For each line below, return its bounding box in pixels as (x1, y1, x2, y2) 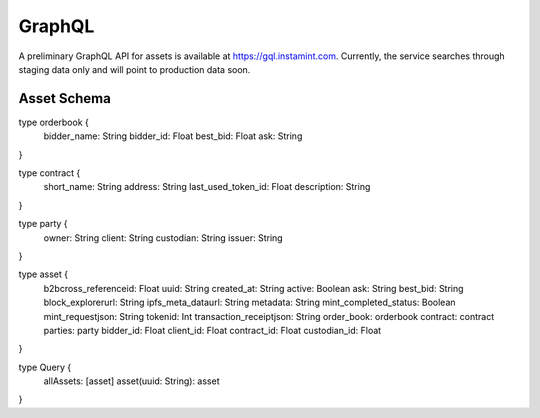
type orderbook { (18, 116, 89, 128)
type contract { (18, 167, 81, 179)
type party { (18, 218, 69, 230)
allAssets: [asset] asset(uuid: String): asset (43, 375, 220, 387)
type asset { (18, 268, 69, 280)
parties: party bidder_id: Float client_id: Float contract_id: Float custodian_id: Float (43, 324, 382, 336)
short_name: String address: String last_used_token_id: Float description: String (43, 181, 371, 193)
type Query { (18, 361, 72, 373)
